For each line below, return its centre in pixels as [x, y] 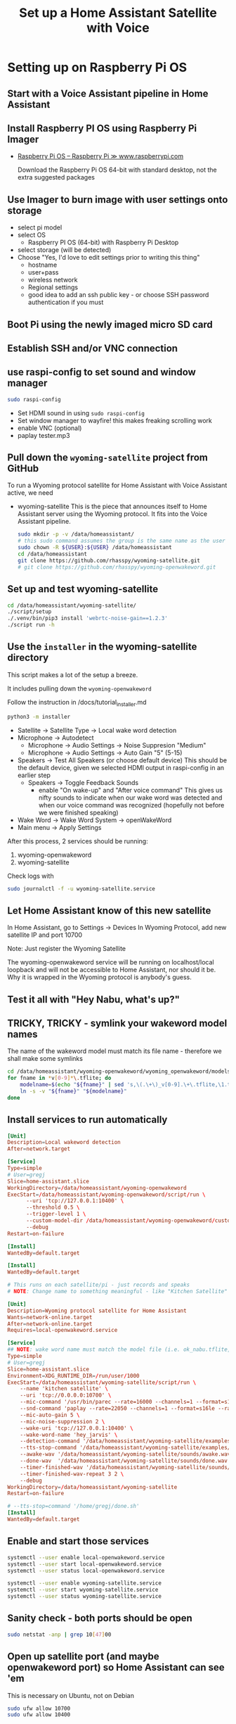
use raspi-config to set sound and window [102, 372]
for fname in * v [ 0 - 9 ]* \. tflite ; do [59, 1078]
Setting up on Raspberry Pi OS [97, 68]
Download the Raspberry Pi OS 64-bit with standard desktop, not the [117, 170]
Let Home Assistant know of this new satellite [109, 911]
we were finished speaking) [78, 812]
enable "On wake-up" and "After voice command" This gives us [131, 790]
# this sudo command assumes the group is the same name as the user [122, 541]
